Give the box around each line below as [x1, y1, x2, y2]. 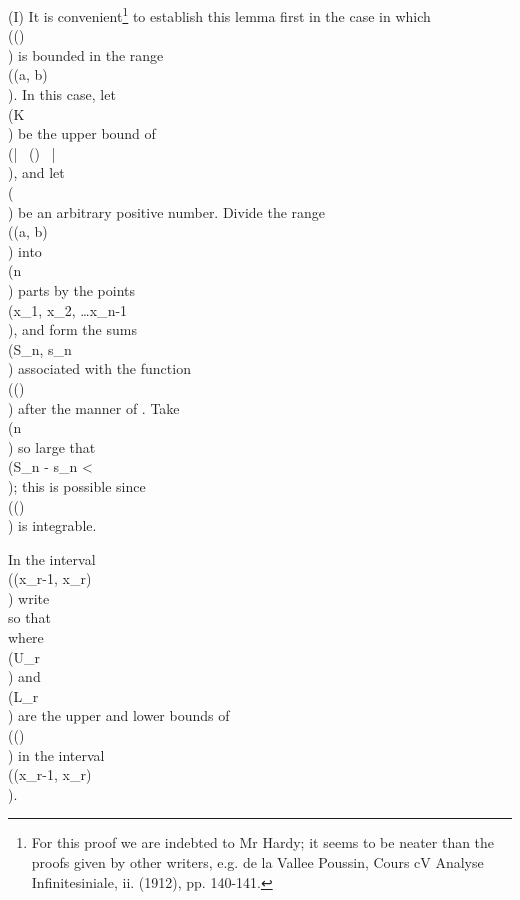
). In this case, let [8, 84, 116, 105]
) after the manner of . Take [8, 397, 180, 418]
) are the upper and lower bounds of [8, 705, 230, 726]
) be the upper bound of [8, 123, 156, 144]
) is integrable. [8, 515, 97, 536]
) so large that [8, 436, 96, 457]
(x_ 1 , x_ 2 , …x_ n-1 [8, 299, 128, 320]
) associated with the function [8, 358, 191, 379]
